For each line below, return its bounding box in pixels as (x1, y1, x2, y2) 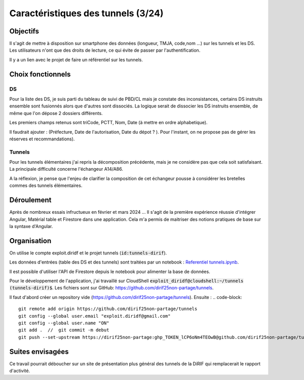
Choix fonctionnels (9, 70, 71, 79)
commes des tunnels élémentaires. (9, 182, 83, 188)
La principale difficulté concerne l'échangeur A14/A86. (9, 166, 124, 172)
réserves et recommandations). (9, 136, 75, 142)
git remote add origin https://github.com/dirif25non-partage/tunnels (18, 306, 198, 312)
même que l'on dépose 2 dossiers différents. (9, 110, 103, 116)
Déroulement (9, 196, 52, 205)
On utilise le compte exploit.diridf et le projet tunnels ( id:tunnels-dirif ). (9, 250, 167, 256)
